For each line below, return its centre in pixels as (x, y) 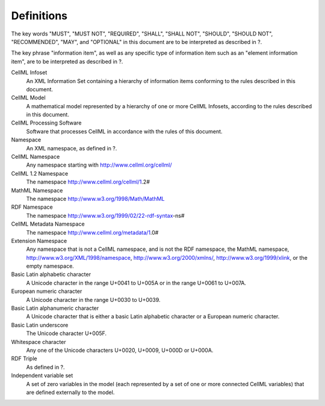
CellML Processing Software (46, 123)
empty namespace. (50, 266)
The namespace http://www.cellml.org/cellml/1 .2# (88, 182)
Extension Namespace (39, 241)
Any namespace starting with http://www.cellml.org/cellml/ (99, 165)
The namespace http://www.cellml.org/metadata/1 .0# (92, 232)
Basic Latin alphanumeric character (55, 308)
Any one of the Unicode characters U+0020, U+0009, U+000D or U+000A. (120, 350)
